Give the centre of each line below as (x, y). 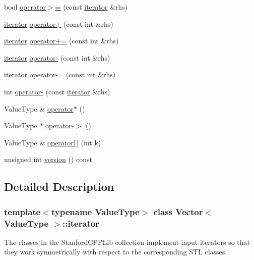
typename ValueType (95, 211)
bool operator (25, 7)
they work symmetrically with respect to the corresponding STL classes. (116, 252)
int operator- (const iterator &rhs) (57, 91)
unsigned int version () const (48, 159)
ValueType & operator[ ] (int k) (53, 142)
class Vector (178, 211)
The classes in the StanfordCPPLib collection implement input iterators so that (127, 242)
